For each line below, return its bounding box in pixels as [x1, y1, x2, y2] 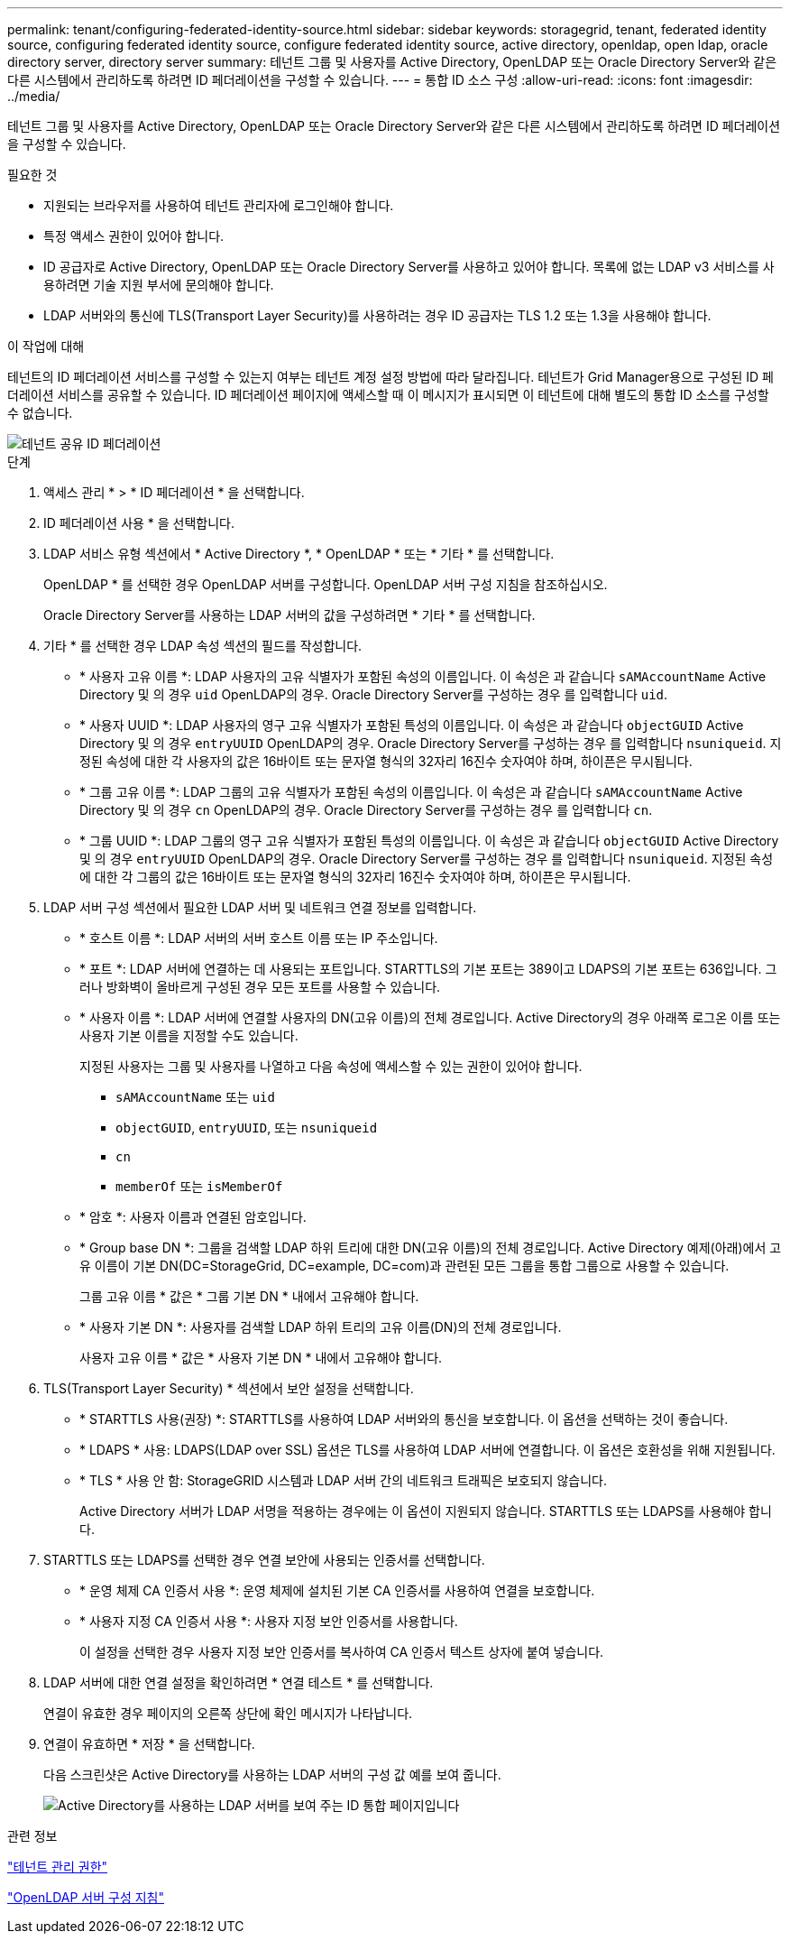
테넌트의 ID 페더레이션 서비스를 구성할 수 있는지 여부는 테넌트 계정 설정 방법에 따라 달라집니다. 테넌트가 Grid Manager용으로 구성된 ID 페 [7, 369, 774, 384]
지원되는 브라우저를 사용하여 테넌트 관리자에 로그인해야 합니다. [43, 198, 394, 213]
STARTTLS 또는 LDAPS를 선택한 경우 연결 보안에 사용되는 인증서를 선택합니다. [43, 1552, 485, 1567]
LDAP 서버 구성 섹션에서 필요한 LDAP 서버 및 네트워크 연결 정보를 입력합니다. [43, 900, 477, 915]
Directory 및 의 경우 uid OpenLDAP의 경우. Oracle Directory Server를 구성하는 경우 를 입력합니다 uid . [79, 687, 668, 702]
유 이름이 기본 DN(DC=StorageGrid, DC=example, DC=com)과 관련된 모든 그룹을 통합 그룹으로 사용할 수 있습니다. [79, 1258, 730, 1273]
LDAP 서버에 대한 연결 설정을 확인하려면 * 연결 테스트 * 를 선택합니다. [43, 1675, 434, 1690]
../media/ [7, 88, 60, 104]
